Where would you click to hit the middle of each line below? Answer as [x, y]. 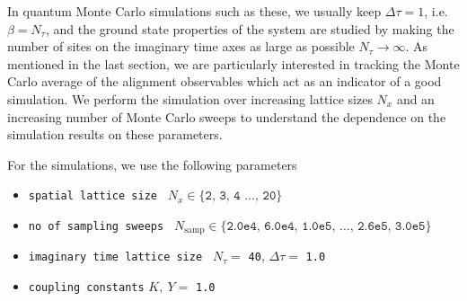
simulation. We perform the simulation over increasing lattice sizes [190, 98]
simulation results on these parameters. [115, 134]
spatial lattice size [93, 196]
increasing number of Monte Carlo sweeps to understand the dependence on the [227, 116]
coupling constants [86, 288]
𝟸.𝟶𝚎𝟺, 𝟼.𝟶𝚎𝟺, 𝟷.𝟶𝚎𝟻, [281, 226]
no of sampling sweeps [96, 226]
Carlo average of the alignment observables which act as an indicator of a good [225, 81]
